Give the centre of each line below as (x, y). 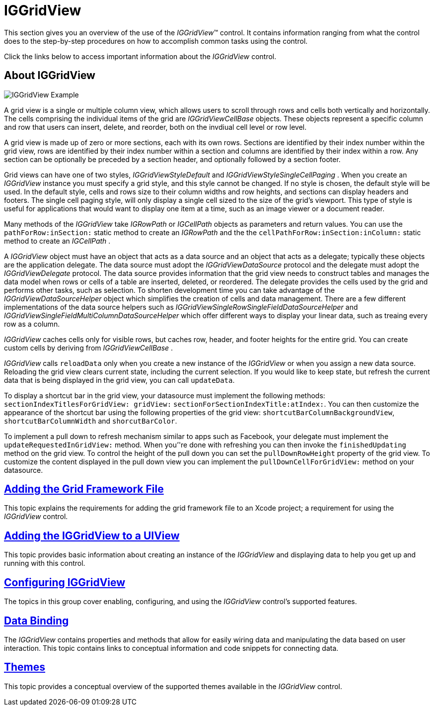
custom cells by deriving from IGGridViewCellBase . (89, 348)
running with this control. (45, 563)
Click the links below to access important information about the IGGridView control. (140, 56)
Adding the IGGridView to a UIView (92, 535)
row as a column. (32, 324)
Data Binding (36, 621)
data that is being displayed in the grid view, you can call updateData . (119, 380)
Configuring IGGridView (65, 582)
